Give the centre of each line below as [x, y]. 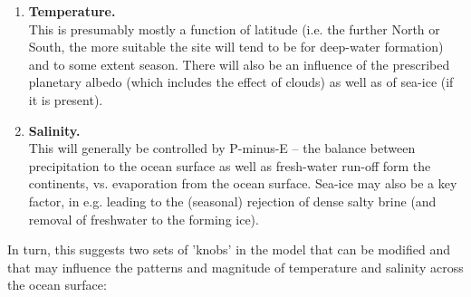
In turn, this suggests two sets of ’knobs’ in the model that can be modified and [229, 249]
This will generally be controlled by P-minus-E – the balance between [222, 148]
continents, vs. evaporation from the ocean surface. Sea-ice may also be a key [243, 183]
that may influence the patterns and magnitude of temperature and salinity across [235, 267]
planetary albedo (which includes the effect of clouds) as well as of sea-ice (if [241, 82]
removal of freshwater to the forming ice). [144, 219]
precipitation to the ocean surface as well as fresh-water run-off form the [230, 165]
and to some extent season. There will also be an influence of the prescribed [239, 64]
